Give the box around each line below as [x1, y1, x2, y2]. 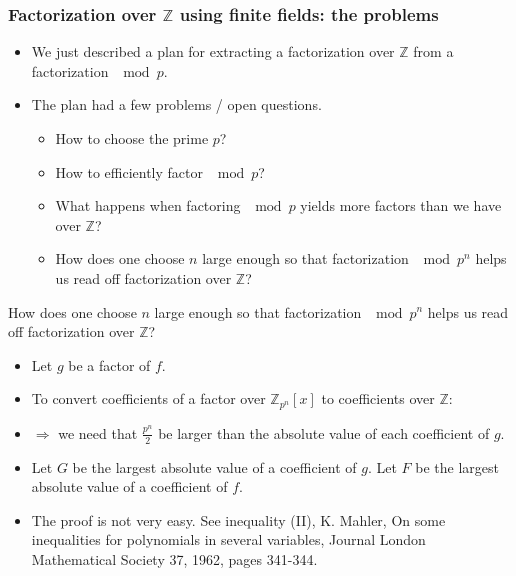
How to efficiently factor [55, 161, 203, 182]
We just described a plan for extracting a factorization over [31, 41, 395, 62]
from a [413, 41, 454, 62]
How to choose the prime [55, 128, 209, 148]
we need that [58, 422, 138, 443]
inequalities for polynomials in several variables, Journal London [31, 529, 426, 550]
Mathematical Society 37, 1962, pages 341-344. [31, 549, 318, 569]
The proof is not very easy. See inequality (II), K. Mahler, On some [31, 509, 446, 530]
